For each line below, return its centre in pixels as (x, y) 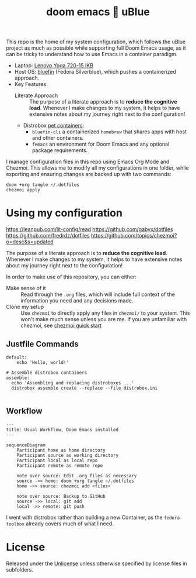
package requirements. (60, 150)
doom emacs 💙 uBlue (98, 12)
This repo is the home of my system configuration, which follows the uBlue (96, 42)
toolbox (15, 524)
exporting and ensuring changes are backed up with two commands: (89, 174)
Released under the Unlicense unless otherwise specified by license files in (97, 563)
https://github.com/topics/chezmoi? (134, 236)
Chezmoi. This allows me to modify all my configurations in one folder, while (97, 168)
